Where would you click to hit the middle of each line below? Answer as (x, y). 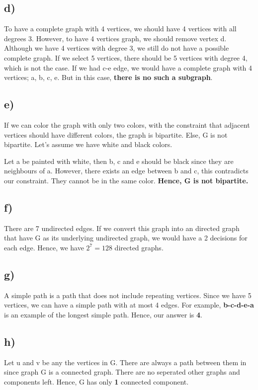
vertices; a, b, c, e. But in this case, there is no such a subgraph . (108, 77)
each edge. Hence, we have (44, 247)
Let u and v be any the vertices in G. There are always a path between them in (125, 362)
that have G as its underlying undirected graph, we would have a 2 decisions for (126, 238)
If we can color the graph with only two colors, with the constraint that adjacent (127, 124)
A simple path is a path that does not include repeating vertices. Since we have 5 (128, 295)
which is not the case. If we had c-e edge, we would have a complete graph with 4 (128, 67)
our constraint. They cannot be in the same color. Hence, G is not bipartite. (126, 180)
